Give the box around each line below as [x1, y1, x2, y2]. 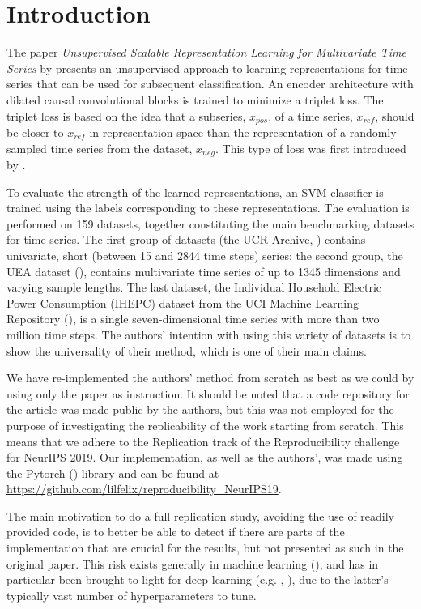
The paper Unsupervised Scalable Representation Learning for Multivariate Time [6, 44, 406, 61]
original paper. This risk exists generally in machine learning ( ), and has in [6, 555, 379, 572]
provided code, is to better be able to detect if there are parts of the [6, 523, 345, 540]
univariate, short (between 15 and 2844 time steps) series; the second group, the [6, 246, 403, 263]
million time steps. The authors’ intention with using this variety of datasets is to [6, 326, 411, 343]
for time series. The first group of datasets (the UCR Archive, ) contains [6, 231, 366, 248]
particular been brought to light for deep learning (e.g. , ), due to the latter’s [6, 571, 389, 588]
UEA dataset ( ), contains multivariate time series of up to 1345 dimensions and [6, 262, 401, 279]
